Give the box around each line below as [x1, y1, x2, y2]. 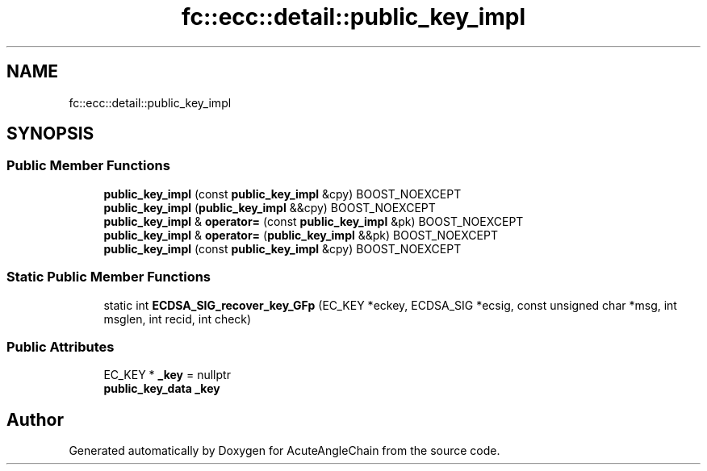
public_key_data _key [103, 381, 220, 396]
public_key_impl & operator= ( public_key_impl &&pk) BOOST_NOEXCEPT [103, 227, 498, 242]
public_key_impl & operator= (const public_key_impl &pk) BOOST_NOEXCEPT [103, 214, 524, 228]
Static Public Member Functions [6, 269, 211, 286]
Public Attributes [6, 338, 115, 355]
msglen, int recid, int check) [103, 311, 252, 326]
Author [6, 409, 64, 430]
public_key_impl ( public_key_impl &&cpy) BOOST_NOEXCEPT [103, 200, 436, 215]
